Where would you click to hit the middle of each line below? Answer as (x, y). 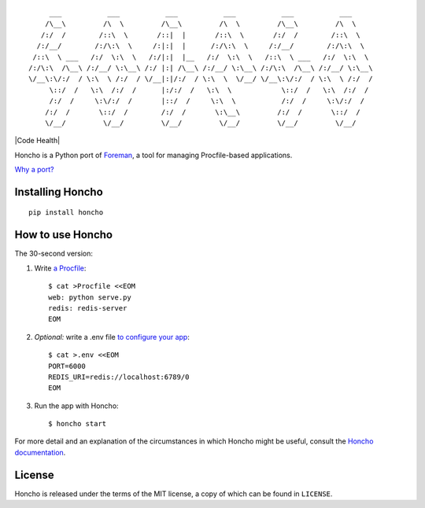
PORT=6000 (67, 366)
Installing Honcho (59, 191)
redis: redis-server (88, 308)
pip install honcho (66, 213)
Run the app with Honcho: (76, 406)
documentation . (40, 452)
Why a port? (34, 170)
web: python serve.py (90, 297)
